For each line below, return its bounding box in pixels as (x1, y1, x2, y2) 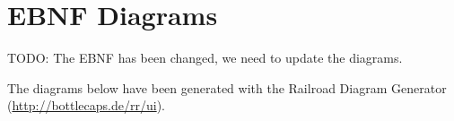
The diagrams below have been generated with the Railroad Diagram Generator (7, 78, 447, 97)
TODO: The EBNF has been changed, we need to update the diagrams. (7, 48, 403, 67)
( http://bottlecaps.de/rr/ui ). (7, 96, 165, 115)
